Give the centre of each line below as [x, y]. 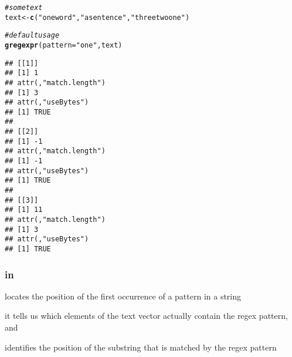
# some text [24, 7]
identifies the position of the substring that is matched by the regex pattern [141, 347]
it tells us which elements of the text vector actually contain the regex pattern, [146, 316]
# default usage [32, 36]
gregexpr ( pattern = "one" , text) [64, 45]
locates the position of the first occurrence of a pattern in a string [123, 296]
